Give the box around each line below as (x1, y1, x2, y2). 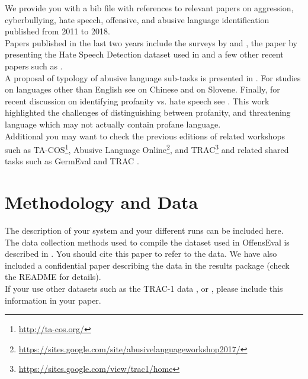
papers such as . (5, 59, 63, 72)
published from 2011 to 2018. (5, 25, 110, 37)
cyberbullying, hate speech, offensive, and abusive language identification (5, 13, 269, 26)
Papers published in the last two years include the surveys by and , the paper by (5, 36, 297, 49)
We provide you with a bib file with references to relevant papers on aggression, (5, 2, 294, 14)
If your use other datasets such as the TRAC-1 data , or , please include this (5, 282, 283, 295)
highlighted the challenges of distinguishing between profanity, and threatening (5, 106, 291, 119)
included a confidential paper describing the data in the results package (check (5, 259, 290, 271)
